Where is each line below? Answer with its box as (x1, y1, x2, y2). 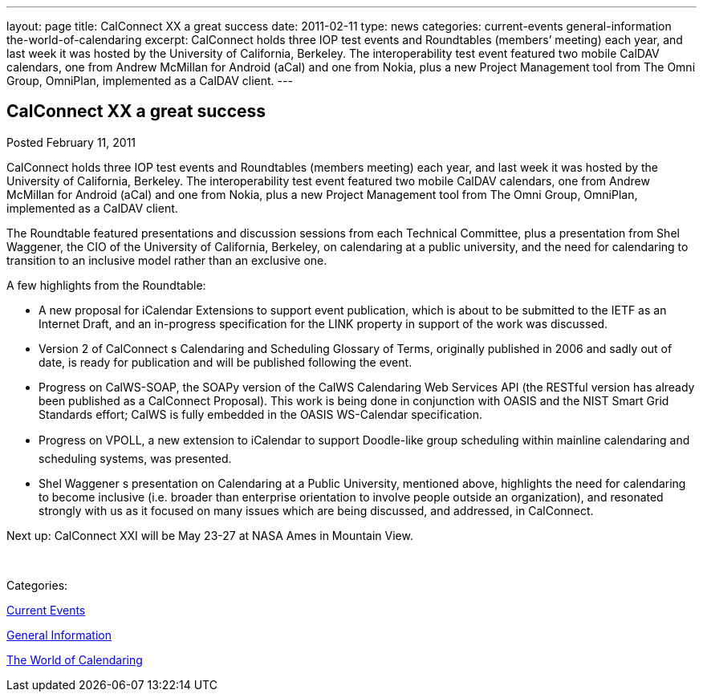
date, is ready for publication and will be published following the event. (39, 355, 412, 369)
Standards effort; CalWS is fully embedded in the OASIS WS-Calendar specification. (39, 407, 482, 421)
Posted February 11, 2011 (6, 135, 136, 149)
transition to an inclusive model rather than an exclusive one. (6, 253, 327, 267)
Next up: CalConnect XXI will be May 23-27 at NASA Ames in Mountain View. (6, 528, 413, 542)
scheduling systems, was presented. (39, 451, 232, 465)
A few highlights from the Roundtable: (6, 278, 206, 292)
